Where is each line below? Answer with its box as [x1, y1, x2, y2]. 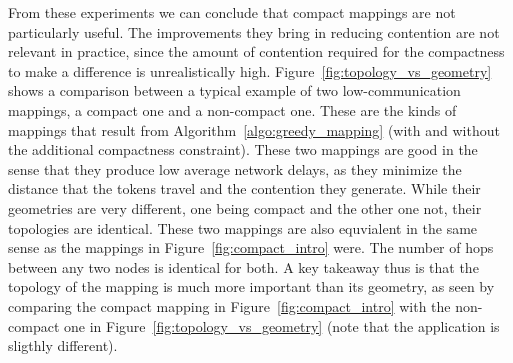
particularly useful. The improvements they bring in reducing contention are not [8, 21, 500, 42]
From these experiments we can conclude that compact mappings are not [8, 2, 456, 22]
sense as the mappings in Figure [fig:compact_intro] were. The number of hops [8, 237, 494, 258]
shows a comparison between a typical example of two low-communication [8, 80, 461, 101]
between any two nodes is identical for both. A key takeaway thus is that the [8, 256, 479, 277]
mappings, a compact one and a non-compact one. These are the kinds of [8, 99, 457, 120]
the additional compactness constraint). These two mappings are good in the [8, 139, 478, 160]
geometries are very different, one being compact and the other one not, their [8, 197, 482, 218]
